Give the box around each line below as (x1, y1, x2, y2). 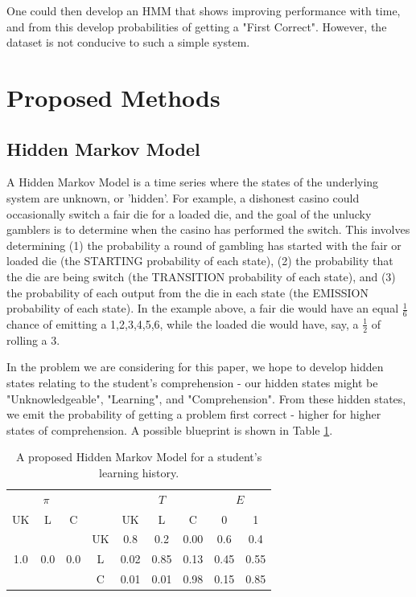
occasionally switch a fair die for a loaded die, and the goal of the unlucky (6, 205, 372, 222)
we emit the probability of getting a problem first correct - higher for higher (6, 406, 381, 423)
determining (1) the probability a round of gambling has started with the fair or (6, 236, 402, 253)
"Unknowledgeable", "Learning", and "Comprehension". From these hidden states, (6, 390, 406, 407)
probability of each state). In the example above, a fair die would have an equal (6, 300, 399, 317)
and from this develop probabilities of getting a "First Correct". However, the (6, 18, 387, 35)
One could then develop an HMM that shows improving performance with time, (6, 2, 401, 18)
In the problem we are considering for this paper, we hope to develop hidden (6, 358, 384, 375)
